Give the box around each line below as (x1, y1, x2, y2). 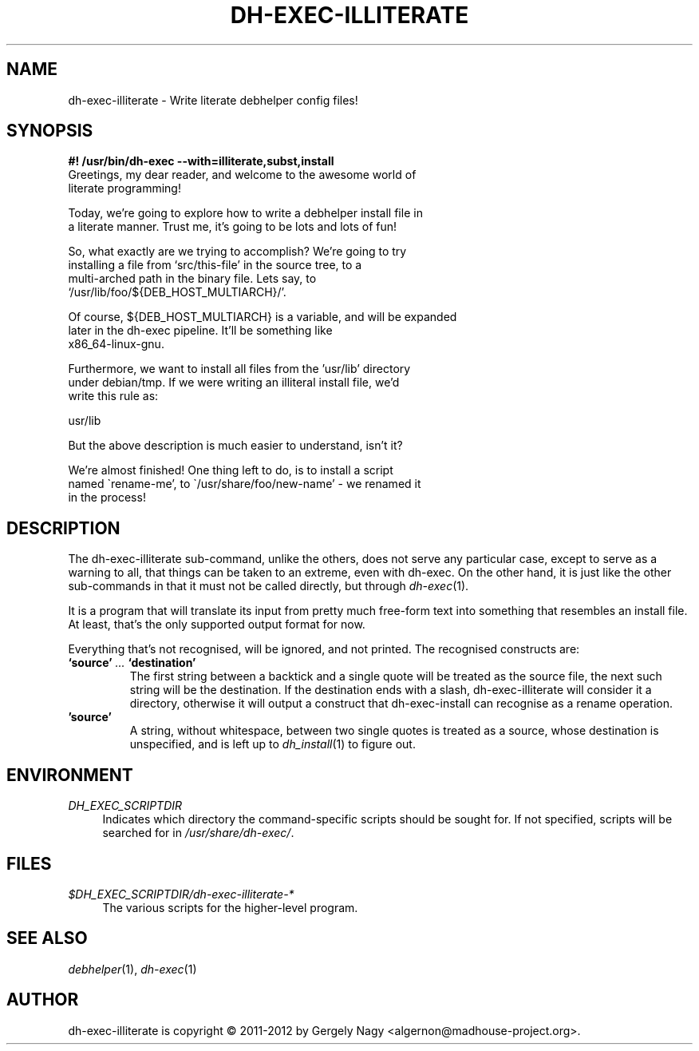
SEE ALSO (6, 928, 88, 949)
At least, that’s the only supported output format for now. (68, 617, 365, 632)
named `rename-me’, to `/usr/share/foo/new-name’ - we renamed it (68, 477, 421, 491)
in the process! (68, 490, 146, 505)
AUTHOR (6, 990, 79, 1010)
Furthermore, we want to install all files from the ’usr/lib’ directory (68, 362, 411, 376)
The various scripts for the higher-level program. (102, 900, 358, 914)
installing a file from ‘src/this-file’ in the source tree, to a (68, 258, 362, 272)
